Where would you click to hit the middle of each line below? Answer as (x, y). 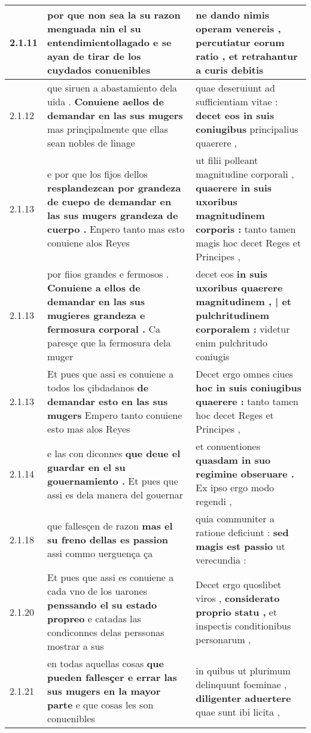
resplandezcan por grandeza (114, 188)
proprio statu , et (237, 612)
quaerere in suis (234, 188)
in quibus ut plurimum (243, 670)
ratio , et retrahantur (247, 56)
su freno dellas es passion (108, 539)
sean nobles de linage (91, 143)
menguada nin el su (94, 28)
